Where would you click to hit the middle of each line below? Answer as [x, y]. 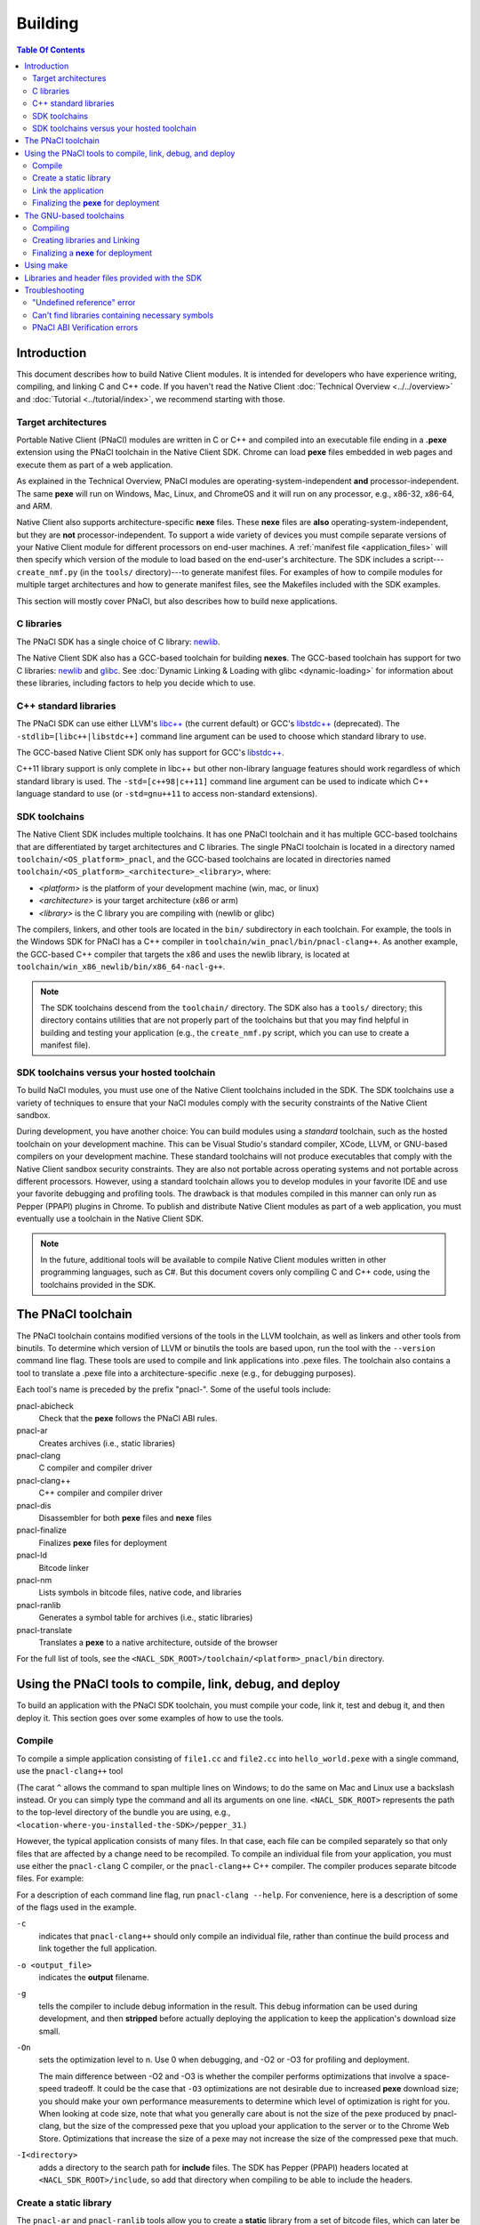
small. [50, 2031]
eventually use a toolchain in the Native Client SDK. [110, 1218]
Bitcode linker [64, 1567]
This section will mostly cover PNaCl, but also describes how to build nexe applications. [177, 601]
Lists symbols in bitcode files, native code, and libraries [140, 1592]
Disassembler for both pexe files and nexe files [125, 1518]
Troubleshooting [54, 290]
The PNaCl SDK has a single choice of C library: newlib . [118, 642]
